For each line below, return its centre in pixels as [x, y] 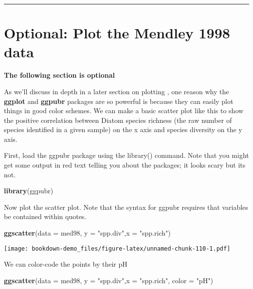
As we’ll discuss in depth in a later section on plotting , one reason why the [117, 91]
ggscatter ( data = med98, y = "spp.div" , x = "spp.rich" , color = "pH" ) [108, 280]
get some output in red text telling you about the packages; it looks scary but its [125, 165]
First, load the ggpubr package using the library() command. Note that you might [126, 155]
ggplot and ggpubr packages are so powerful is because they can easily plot [119, 101]
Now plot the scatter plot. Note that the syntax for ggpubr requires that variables [126, 207]
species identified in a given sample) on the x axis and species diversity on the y [123, 129]
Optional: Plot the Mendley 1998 [117, 33]
